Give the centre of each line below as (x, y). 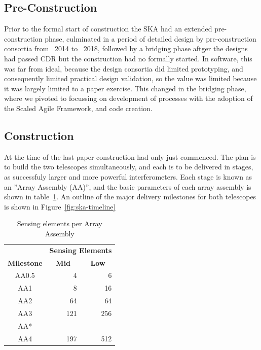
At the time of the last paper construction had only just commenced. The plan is (130, 156)
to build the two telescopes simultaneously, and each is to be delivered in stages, (129, 167)
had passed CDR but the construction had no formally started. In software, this (128, 58)
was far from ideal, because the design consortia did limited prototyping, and (124, 68)
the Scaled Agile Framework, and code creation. (78, 108)
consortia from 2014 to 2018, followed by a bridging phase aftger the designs (126, 48)
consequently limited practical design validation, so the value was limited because (130, 78)
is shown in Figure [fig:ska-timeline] (60, 206)
